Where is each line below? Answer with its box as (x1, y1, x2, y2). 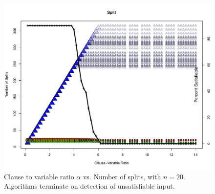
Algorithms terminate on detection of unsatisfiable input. (4, 181, 175, 191)
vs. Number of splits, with (83, 171, 161, 181)
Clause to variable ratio (4, 171, 74, 181)
